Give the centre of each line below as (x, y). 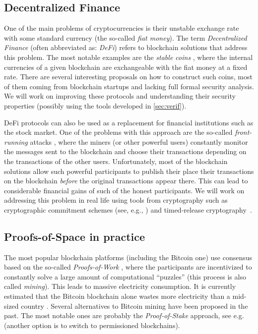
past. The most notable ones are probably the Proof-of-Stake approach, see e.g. (124, 315)
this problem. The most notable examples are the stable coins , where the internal (129, 57)
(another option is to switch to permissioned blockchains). (92, 325)
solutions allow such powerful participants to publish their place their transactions (129, 171)
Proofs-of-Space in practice (75, 236)
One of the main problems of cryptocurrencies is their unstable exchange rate (122, 28)
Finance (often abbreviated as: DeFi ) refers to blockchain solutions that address (126, 47)
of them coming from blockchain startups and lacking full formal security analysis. (129, 86)
